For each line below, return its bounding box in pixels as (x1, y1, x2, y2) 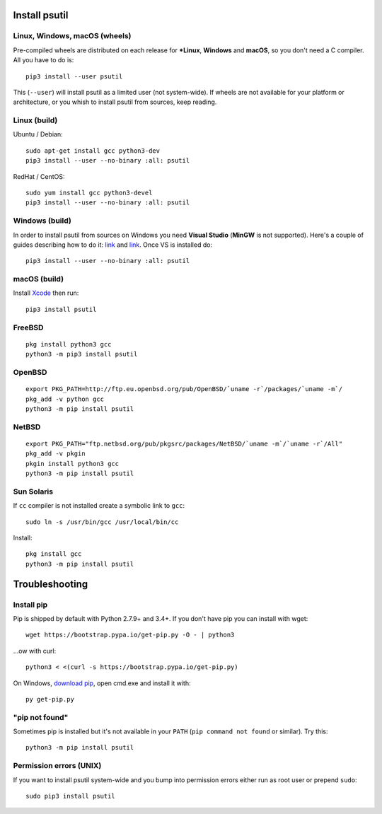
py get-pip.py (25, 695, 74, 703)
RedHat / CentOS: (13, 172, 65, 180)
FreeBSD (13, 322, 44, 332)
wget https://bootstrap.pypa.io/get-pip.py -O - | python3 (25, 631, 235, 639)
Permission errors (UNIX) (13, 761, 102, 771)
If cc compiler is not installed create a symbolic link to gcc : (13, 501, 185, 510)
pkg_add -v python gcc (25, 395, 105, 403)
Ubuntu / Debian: (13, 130, 63, 139)
